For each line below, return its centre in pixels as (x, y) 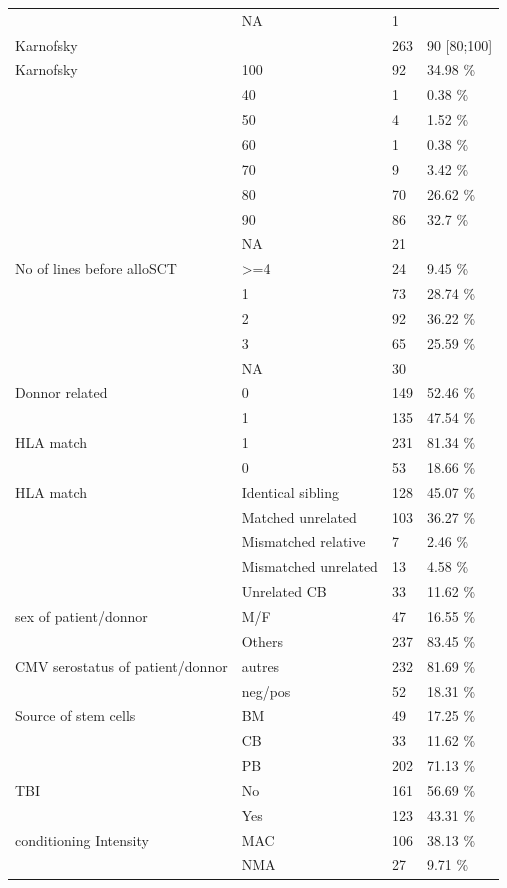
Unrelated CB (284, 591)
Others (262, 640)
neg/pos (266, 690)
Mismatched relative (303, 541)
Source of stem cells (75, 715)
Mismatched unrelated (309, 566)
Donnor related (61, 392)
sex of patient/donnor (81, 616)
